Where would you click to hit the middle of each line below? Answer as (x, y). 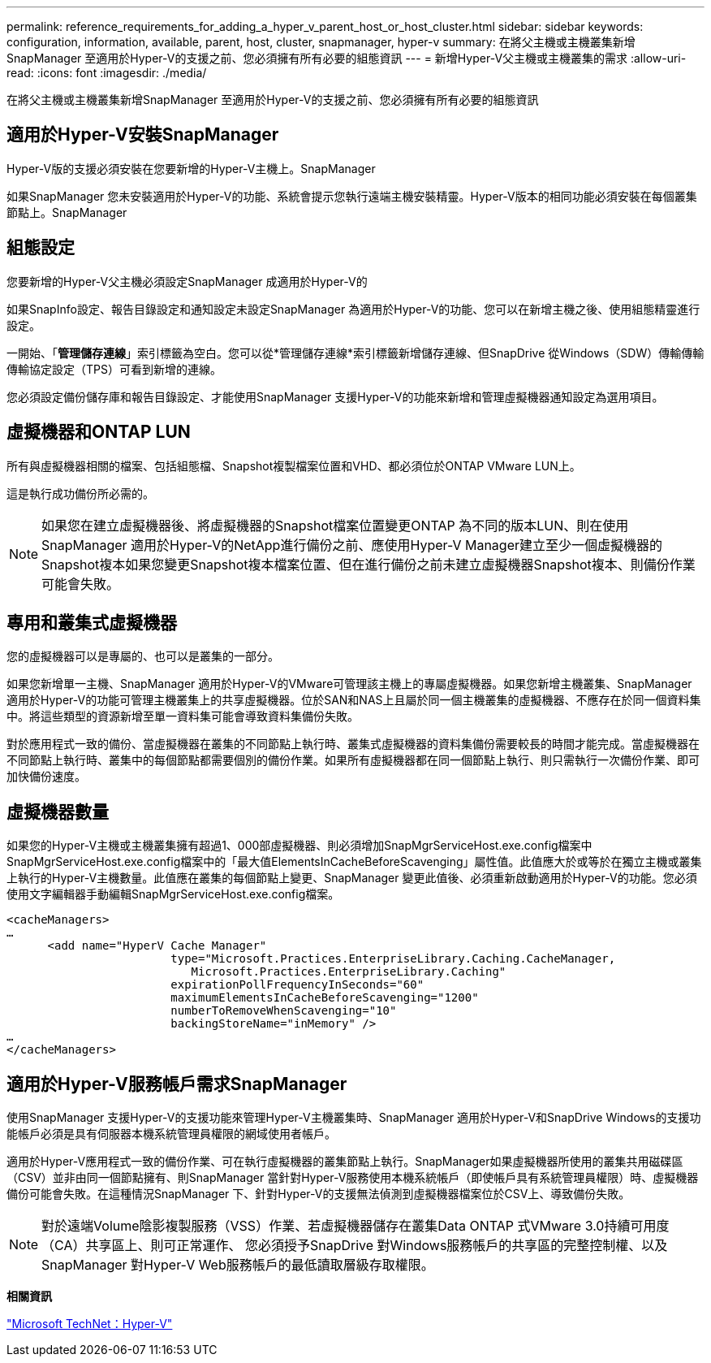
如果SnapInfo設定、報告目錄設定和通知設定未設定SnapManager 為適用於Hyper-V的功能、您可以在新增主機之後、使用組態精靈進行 (353, 309)
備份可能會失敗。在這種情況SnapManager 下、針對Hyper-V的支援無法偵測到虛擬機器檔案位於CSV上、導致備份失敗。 (319, 1194)
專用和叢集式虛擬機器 (92, 622)
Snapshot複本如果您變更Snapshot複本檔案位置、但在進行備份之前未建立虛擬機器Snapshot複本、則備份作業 (368, 564)
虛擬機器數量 (58, 811)
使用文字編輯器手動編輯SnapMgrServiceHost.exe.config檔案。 (173, 894)
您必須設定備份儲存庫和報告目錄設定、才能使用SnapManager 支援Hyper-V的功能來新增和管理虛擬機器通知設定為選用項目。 (335, 396)
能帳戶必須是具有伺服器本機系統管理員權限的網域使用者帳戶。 (171, 1134)
